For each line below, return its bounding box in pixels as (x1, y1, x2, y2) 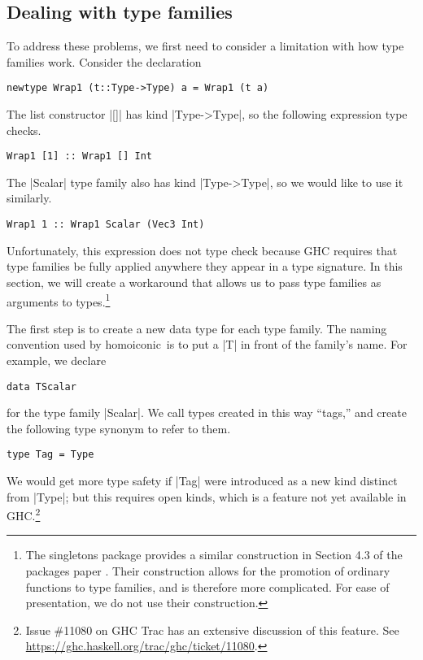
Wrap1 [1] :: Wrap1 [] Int (7, 150, 152, 163)
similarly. (7, 189, 52, 206)
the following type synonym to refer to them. (7, 419, 231, 436)
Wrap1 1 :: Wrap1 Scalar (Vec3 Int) (7, 219, 205, 231)
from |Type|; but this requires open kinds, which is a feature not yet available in (7, 488, 407, 505)
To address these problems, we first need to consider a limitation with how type (7, 37, 404, 54)
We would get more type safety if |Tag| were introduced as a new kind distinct (7, 472, 398, 489)
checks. (7, 121, 41, 138)
